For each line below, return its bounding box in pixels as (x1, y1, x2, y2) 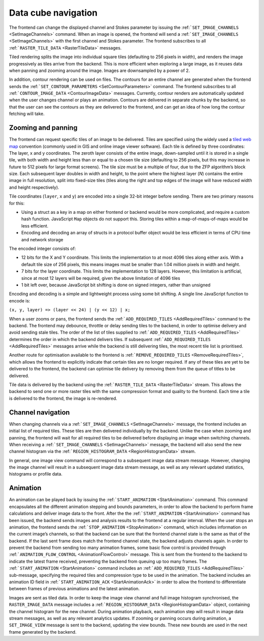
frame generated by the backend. (9, 629, 77, 635)
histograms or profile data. (9, 471, 63, 477)
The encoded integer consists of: (9, 246, 76, 252)
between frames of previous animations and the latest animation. (9, 586, 140, 592)
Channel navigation (9, 408, 70, 416)
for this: (9, 200, 25, 206)
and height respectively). (9, 184, 60, 190)
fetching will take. (9, 111, 45, 117)
